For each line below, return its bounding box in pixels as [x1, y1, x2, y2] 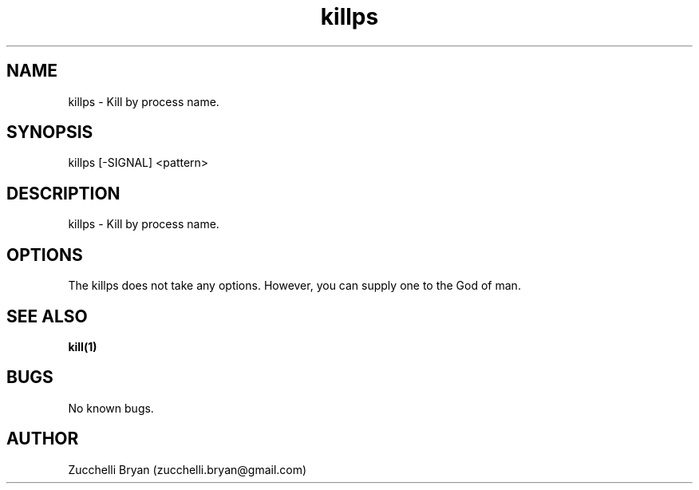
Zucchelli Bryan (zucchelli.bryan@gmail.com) [68, 462, 307, 476]
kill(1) [68, 339, 97, 354]
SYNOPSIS [6, 122, 93, 143]
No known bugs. [68, 401, 154, 415]
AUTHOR [6, 429, 79, 449]
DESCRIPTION [6, 183, 120, 204]
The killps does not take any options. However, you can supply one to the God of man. [68, 279, 521, 293]
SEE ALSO [6, 306, 88, 326]
